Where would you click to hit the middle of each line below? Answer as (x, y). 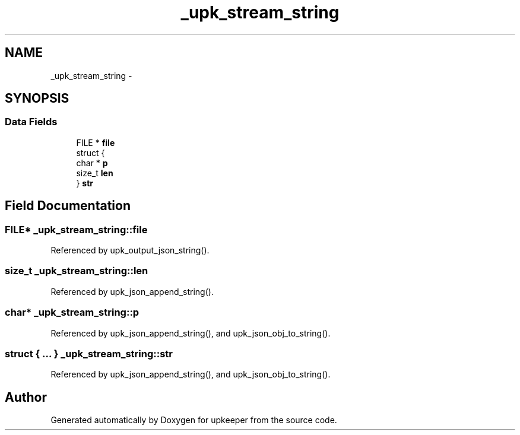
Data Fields (31, 122)
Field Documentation (68, 206)
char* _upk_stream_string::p (72, 312)
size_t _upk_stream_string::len (77, 271)
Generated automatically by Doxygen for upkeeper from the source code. (194, 420)
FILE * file (96, 142)
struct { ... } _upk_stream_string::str (89, 353)
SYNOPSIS (37, 99)
